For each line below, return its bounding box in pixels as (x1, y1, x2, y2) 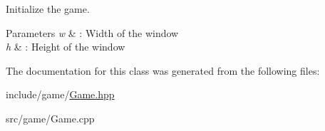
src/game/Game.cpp (6, 110, 95, 125)
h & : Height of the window (6, 39, 125, 54)
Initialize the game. (6, 1, 90, 16)
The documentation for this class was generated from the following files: (6, 63, 320, 78)
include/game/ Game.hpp (6, 87, 115, 102)
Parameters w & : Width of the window (6, 25, 179, 40)
